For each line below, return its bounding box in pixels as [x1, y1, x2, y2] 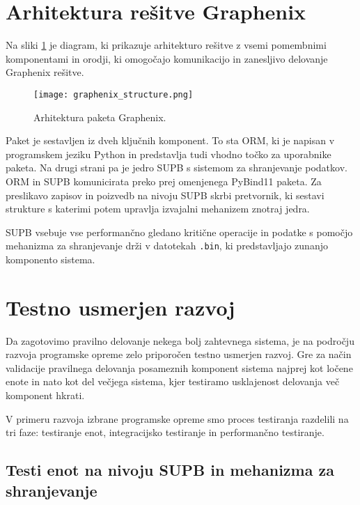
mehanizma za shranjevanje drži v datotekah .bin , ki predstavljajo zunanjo [6, 238, 328, 253]
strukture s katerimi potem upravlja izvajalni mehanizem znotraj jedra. [6, 201, 310, 216]
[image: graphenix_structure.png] [33, 89, 194, 100]
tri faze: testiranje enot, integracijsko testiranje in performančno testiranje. [6, 425, 324, 440]
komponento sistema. [6, 251, 95, 266]
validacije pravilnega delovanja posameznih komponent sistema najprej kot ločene [6, 360, 353, 375]
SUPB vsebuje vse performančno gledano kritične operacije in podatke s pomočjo [6, 224, 353, 239]
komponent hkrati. [6, 388, 85, 403]
